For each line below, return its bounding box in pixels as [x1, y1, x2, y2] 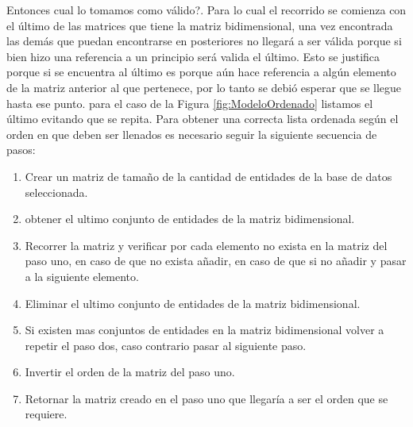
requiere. [25, 406, 68, 422]
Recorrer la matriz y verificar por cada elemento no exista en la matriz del [25, 237, 388, 253]
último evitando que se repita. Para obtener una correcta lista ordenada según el [6, 110, 399, 127]
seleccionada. [25, 183, 88, 200]
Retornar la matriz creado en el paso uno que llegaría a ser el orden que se [25, 390, 388, 406]
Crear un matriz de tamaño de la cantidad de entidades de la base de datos [25, 167, 392, 184]
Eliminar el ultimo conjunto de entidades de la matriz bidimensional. [25, 294, 361, 311]
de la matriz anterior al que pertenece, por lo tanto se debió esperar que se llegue [6, 79, 402, 95]
